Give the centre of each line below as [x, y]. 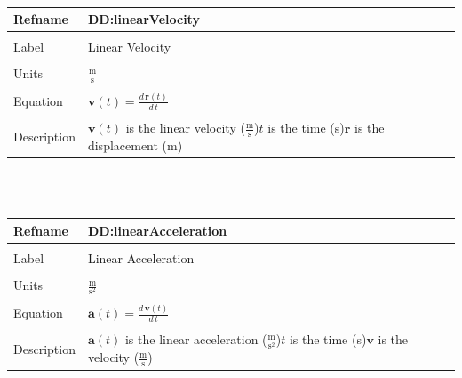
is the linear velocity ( [185, 128]
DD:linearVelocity [143, 19]
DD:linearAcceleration [157, 230]
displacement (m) [135, 145]
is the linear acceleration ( [196, 339]
